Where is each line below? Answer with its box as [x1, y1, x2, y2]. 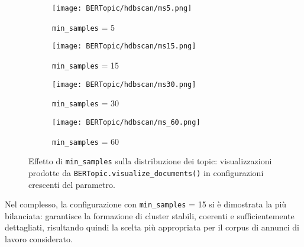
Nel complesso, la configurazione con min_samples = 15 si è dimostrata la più [5, 198, 287, 210]
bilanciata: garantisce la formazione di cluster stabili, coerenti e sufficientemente [5, 209, 295, 222]
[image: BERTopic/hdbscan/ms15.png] [52, 42, 196, 51]
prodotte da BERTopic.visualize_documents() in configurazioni [28, 166, 264, 178]
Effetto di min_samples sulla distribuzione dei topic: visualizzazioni [28, 155, 272, 167]
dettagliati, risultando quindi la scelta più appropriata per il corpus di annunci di [5, 221, 299, 233]
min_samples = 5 [52, 21, 115, 33]
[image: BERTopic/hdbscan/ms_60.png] [52, 118, 200, 126]
